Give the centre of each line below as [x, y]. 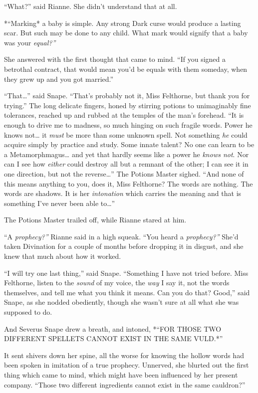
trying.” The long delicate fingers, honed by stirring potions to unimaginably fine [128, 105]
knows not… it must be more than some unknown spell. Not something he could [126, 134]
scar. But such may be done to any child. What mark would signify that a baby [126, 33]
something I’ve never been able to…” [60, 203]
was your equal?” [30, 42]
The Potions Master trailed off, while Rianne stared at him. [95, 220]
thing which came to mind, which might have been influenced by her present [121, 375]
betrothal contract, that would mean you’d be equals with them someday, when [126, 69]
